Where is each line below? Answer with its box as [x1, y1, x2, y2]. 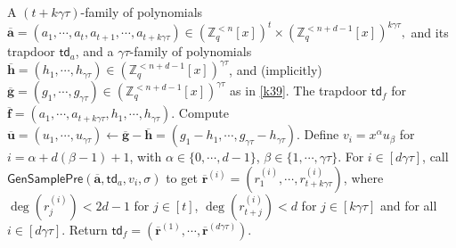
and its [411, 22, 449, 41]
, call [422, 147, 449, 166]
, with [129, 147, 162, 166]
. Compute [171, 103, 229, 122]
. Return [61, 219, 108, 238]
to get [166, 168, 198, 186]
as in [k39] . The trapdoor [230, 81, 367, 100]
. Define [297, 125, 339, 144]
